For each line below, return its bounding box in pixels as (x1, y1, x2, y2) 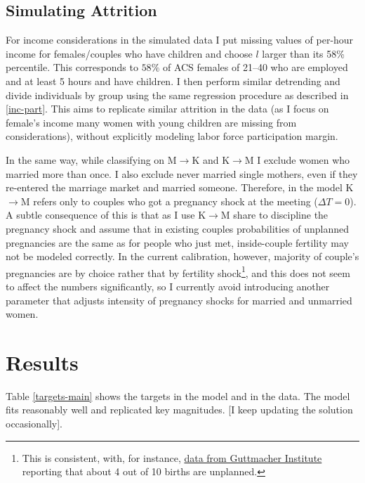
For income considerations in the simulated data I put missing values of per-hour (6, 32, 354, 47)
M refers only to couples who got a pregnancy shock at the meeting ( (20, 193, 318, 208)
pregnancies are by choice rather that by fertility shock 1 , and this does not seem (6, 263, 350, 280)
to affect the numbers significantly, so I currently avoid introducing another (6, 278, 330, 293)
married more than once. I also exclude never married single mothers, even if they (6, 166, 358, 181)
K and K (192, 152, 230, 167)
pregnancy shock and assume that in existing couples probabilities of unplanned (6, 221, 350, 236)
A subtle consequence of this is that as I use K (6, 207, 206, 222)
